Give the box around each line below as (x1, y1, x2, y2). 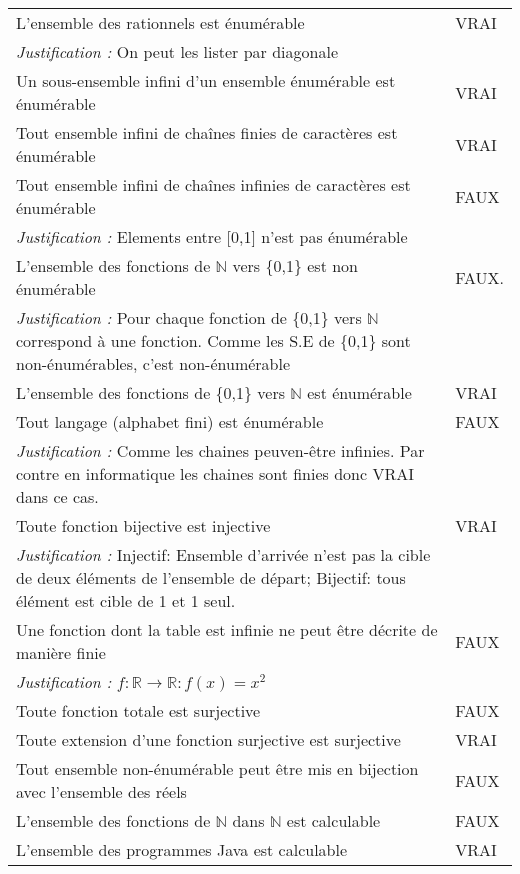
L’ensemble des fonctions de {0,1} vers (16, 381, 286, 404)
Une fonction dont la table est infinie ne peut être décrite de (16, 618, 438, 641)
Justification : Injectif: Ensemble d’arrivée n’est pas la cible (16, 543, 431, 566)
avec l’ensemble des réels (16, 780, 187, 803)
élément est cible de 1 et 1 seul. (16, 589, 236, 612)
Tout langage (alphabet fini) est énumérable (16, 410, 324, 433)
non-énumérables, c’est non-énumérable (16, 352, 291, 375)
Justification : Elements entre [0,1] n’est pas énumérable (16, 225, 408, 248)
